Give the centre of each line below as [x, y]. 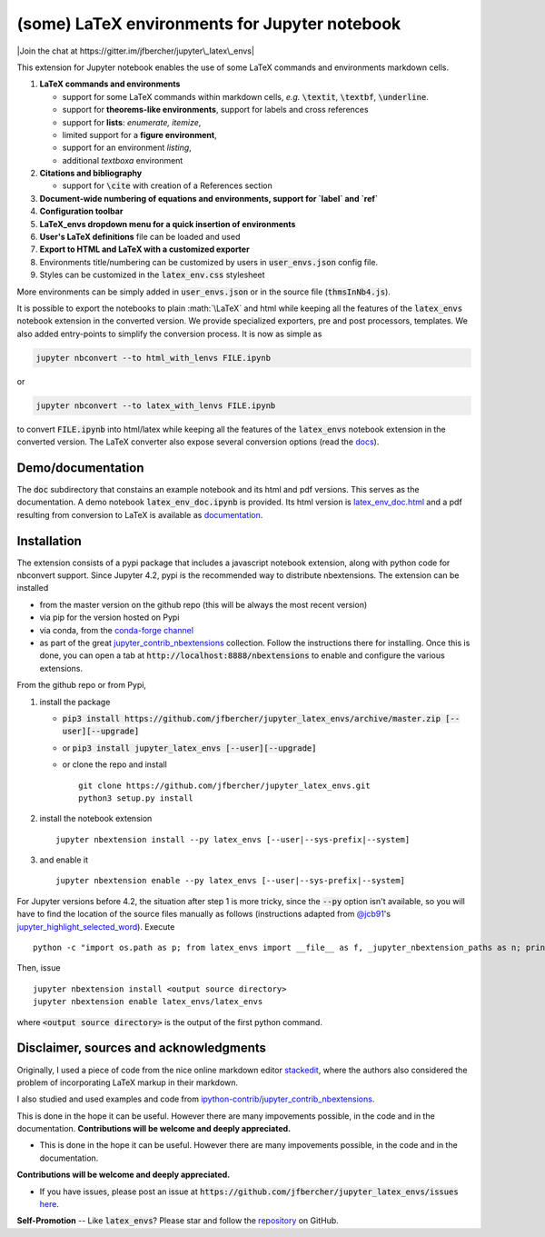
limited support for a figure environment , [139, 135]
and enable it [64, 860]
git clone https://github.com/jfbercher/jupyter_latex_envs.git [225, 785]
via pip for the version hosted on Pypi [109, 617]
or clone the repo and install [114, 764]
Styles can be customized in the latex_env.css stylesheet [152, 275]
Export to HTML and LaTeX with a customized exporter [144, 249]
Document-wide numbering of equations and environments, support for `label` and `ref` [209, 198]
